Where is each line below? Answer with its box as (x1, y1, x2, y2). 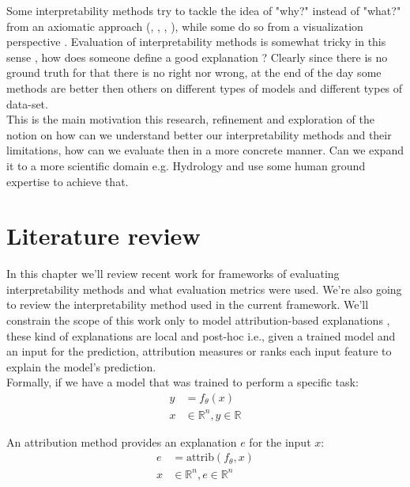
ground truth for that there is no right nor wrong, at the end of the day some (6, 64, 382, 81)
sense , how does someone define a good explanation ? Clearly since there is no (6, 48, 388, 65)
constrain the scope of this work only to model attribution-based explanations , (6, 312, 390, 329)
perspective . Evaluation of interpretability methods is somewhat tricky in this (6, 33, 386, 50)
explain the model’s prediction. (6, 358, 156, 375)
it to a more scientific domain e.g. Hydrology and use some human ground (6, 157, 366, 173)
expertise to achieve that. (6, 173, 129, 189)
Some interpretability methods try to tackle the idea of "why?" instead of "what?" (6, 2, 401, 18)
